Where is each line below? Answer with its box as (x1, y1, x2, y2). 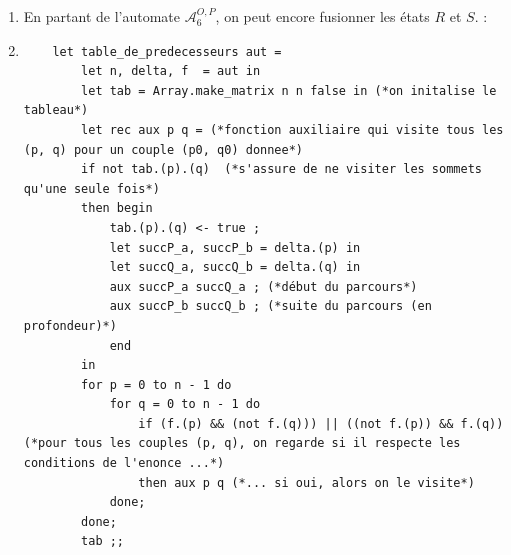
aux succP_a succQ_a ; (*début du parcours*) (109, 279, 418, 294)
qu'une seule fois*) (23, 181, 160, 196)
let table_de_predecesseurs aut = (52, 44, 282, 59)
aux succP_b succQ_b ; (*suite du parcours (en (109, 299, 432, 314)
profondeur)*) (23, 318, 117, 333)
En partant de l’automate (23, 6, 180, 26)
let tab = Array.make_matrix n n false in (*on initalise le (81, 83, 497, 98)
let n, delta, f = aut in (81, 64, 261, 79)
